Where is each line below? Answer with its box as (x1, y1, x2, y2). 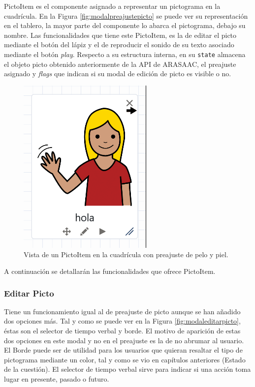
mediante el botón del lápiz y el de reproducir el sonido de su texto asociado (4, 39, 234, 50)
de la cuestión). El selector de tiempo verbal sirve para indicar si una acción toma (4, 364, 251, 374)
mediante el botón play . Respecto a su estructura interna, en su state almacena (4, 49, 246, 59)
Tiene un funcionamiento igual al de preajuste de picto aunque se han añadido (4, 306, 241, 316)
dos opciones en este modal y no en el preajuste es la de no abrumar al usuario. (4, 335, 244, 345)
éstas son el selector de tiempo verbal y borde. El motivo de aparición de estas (4, 326, 241, 335)
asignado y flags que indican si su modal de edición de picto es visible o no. (4, 68, 231, 79)
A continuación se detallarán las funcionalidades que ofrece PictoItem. (4, 266, 216, 276)
